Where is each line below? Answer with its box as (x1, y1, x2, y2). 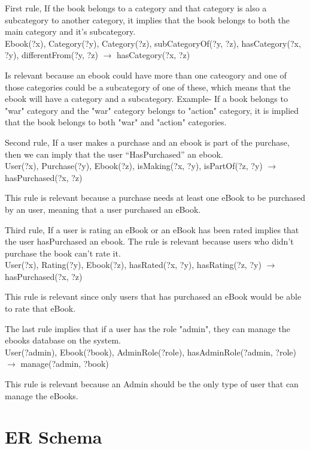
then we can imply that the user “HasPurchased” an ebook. (5, 147, 223, 160)
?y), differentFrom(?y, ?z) (5, 49, 98, 61)
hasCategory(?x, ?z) (116, 49, 190, 61)
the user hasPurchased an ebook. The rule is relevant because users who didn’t (5, 235, 294, 248)
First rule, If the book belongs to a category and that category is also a (5, 2, 267, 14)
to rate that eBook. (5, 302, 76, 315)
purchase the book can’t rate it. (5, 246, 121, 259)
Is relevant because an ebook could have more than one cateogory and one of (5, 68, 287, 81)
